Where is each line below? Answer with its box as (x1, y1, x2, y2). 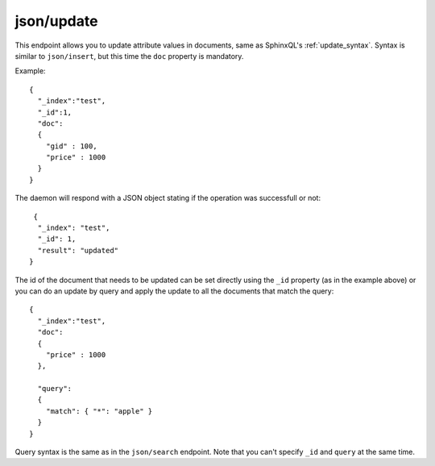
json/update (14, 12, 98, 30)
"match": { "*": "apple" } (45, 406, 153, 415)
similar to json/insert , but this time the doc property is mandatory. (14, 51, 244, 60)
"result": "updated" (37, 246, 119, 255)
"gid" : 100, (45, 141, 97, 151)
